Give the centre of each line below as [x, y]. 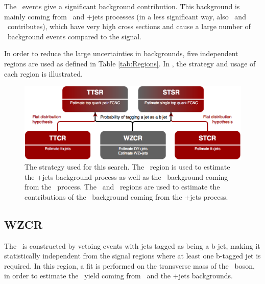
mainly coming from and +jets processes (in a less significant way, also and [125, 16]
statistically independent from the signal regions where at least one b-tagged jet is [132, 256]
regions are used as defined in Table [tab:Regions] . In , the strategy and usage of [130, 63]
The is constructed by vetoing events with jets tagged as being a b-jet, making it [132, 245]
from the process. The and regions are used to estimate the [122, 187]
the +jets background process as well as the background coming [126, 176]
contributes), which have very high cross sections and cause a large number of [129, 26]
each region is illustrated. [43, 73]
